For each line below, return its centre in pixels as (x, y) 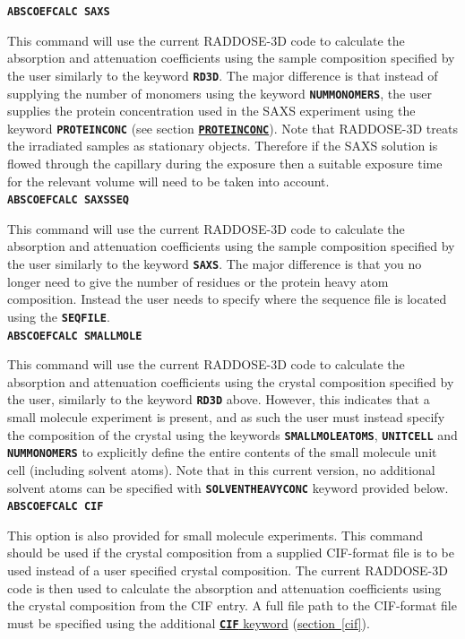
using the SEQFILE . (59, 316)
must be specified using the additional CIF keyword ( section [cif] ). (189, 622)
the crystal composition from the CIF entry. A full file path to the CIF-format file (232, 605)
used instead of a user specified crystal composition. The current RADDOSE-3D (228, 570)
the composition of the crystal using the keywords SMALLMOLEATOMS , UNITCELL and (232, 434)
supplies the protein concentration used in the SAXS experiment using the (211, 111)
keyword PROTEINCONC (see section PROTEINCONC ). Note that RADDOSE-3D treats (232, 128)
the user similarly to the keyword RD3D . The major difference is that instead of (223, 75)
